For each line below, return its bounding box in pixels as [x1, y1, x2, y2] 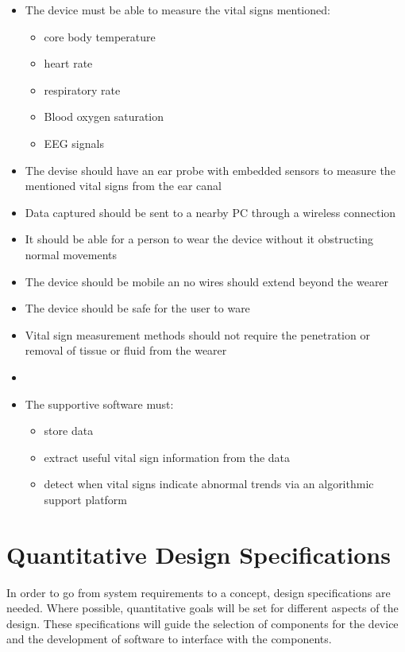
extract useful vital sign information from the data [44, 448, 291, 465]
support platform [44, 491, 128, 507]
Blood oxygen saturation [44, 108, 164, 125]
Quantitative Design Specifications [6, 538, 391, 570]
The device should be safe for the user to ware [25, 300, 250, 316]
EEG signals [44, 134, 104, 151]
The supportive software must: [25, 395, 174, 412]
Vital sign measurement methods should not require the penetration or [25, 326, 370, 343]
